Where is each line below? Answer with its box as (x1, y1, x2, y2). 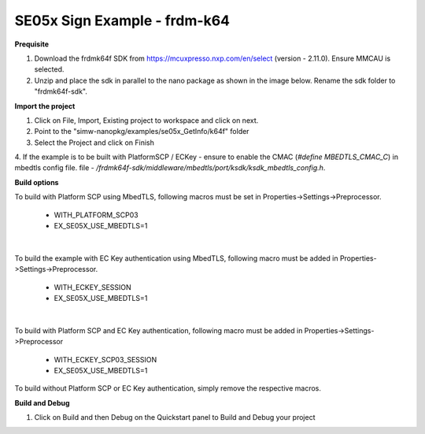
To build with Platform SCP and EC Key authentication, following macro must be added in (14, 325, 303, 335)
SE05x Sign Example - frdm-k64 (14, 12, 230, 29)
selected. (34, 65, 65, 74)
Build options (14, 177, 59, 187)
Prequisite (14, 39, 50, 49)
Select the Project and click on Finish (34, 138, 155, 147)
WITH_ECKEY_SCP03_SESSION (54, 354, 157, 364)
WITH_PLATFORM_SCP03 (54, 210, 139, 220)
